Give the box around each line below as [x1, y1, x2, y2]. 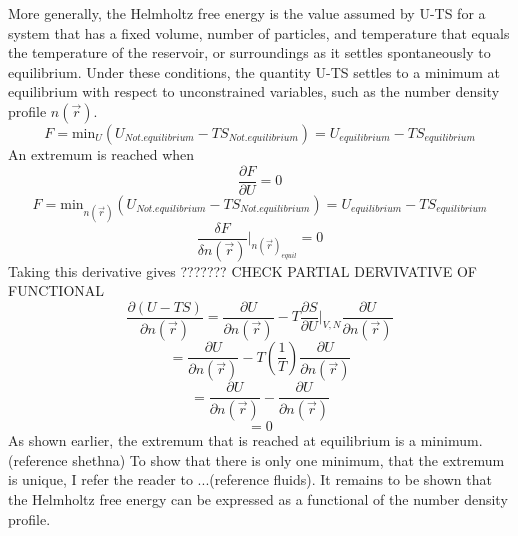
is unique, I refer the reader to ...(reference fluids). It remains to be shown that [8, 469, 492, 490]
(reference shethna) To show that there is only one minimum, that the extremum [8, 449, 505, 470]
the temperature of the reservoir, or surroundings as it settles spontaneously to [8, 42, 491, 63]
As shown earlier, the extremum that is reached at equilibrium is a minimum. [8, 430, 483, 451]
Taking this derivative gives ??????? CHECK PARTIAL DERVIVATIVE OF [8, 260, 477, 281]
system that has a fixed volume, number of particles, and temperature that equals [8, 22, 510, 43]
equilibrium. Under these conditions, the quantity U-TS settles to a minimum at [8, 61, 500, 82]
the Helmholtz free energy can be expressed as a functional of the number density [8, 488, 508, 509]
